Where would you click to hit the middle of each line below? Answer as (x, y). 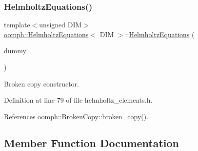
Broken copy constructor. (41, 83)
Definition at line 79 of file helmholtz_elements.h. (78, 100)
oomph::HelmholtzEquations (46, 34)
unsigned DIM (60, 25)
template (17, 25)
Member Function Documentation (92, 142)
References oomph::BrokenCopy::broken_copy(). (76, 116)
